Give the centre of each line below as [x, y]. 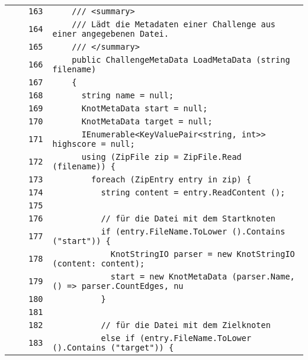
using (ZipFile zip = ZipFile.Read [161, 157]
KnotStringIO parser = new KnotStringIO [203, 254]
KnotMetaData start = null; [145, 108]
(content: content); [99, 263]
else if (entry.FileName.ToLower [176, 338]
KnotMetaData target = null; [147, 121]
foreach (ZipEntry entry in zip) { [171, 179]
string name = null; [128, 95]
